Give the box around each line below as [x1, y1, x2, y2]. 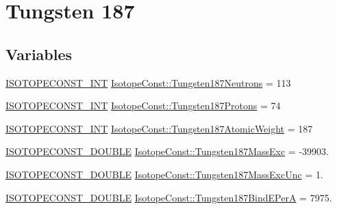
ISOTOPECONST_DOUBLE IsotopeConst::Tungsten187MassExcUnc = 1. [5, 167, 323, 181]
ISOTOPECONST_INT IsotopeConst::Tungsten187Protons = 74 [5, 98, 281, 113]
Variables [5, 43, 73, 64]
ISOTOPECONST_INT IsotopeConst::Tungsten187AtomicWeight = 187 [5, 121, 313, 135]
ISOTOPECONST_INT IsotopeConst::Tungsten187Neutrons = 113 [5, 75, 291, 89]
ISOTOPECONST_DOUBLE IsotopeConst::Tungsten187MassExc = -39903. [5, 144, 329, 158]
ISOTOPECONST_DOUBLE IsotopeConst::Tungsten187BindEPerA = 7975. [5, 190, 332, 204]
